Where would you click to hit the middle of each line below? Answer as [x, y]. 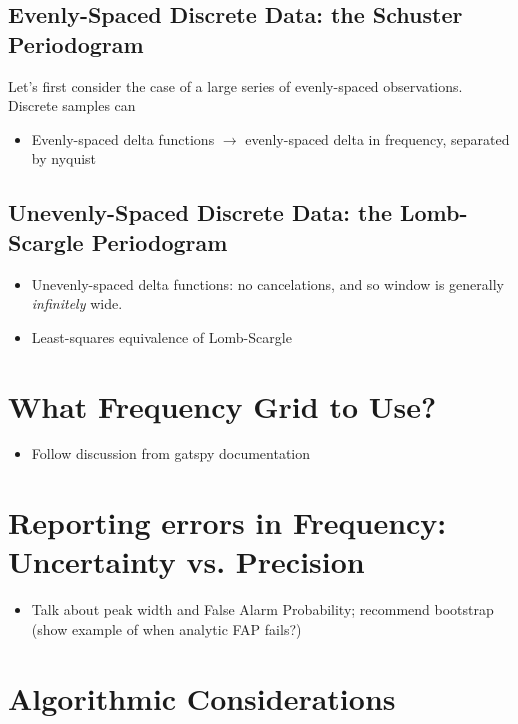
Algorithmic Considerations [202, 697]
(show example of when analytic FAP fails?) [166, 628]
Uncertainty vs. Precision [186, 561]
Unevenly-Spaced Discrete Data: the [200, 212]
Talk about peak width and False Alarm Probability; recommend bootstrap [262, 609]
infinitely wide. [77, 303]
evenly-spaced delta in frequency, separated [377, 138]
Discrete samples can [72, 105]
